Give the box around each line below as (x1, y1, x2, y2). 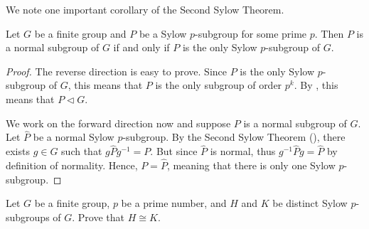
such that (61, 144, 102, 159)
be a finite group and (34, 26, 127, 41)
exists (6, 144, 30, 159)
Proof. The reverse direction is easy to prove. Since (6, 63, 228, 78)
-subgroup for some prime (195, 26, 307, 41)
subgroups (6, 209, 50, 224)
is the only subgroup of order (155, 78, 282, 92)
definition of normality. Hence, (6, 158, 138, 172)
